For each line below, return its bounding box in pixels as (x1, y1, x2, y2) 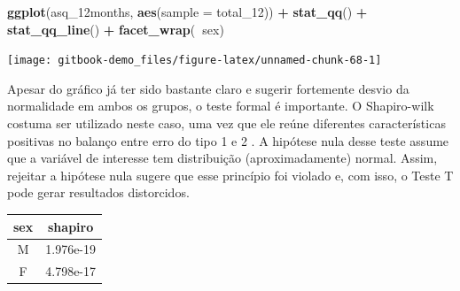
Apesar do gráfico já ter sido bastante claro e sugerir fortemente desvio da (7, 79, 409, 97)
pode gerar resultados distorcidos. (7, 183, 190, 202)
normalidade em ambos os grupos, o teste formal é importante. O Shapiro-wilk (7, 96, 434, 115)
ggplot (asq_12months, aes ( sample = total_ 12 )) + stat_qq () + (7, 3, 368, 20)
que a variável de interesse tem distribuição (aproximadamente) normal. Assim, (7, 149, 438, 167)
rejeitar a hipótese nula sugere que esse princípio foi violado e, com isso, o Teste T (7, 165, 454, 184)
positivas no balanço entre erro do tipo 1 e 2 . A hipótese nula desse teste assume (7, 131, 449, 149)
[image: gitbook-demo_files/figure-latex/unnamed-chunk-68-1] (7, 54, 382, 67)
